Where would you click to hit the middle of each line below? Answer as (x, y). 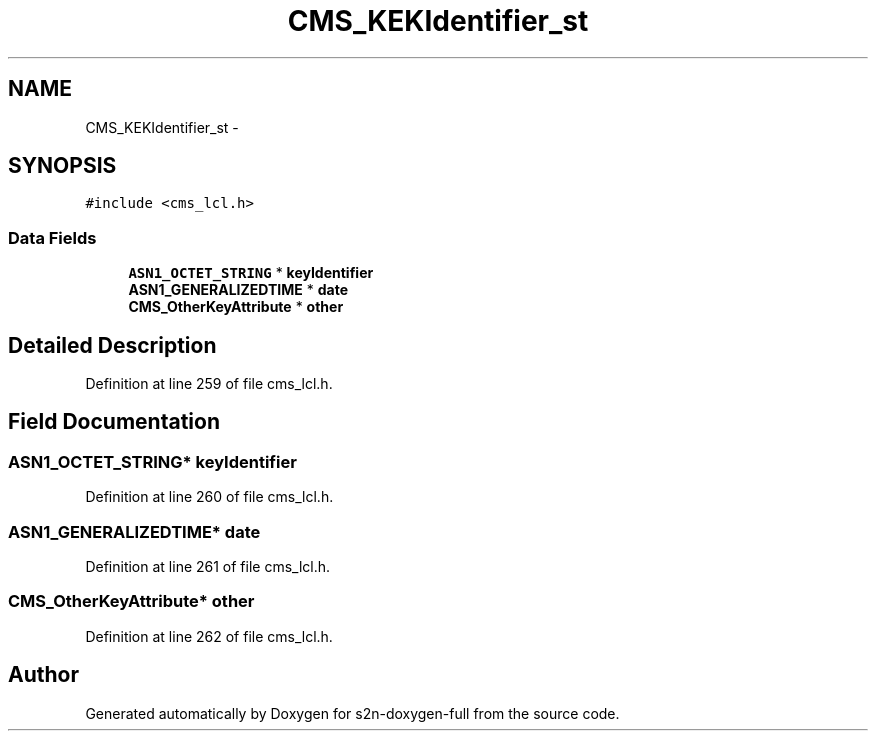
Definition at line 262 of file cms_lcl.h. (209, 636)
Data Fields (52, 237)
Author (43, 675)
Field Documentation (114, 422)
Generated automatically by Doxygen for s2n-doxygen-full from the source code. (352, 713)
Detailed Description (112, 345)
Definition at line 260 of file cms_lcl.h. (209, 497)
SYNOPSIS (62, 166)
